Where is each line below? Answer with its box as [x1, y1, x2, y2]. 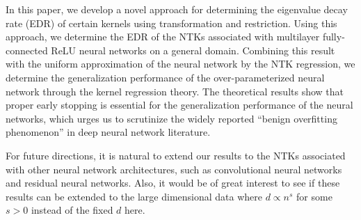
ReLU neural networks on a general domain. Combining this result [51, 42, 335, 57]
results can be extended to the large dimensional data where [6, 189, 262, 203]
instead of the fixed [31, 203, 113, 217]
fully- [322, 29, 345, 44]
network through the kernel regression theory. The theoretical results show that [6, 84, 344, 98]
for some [296, 189, 332, 203]
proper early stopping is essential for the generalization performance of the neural [6, 97, 353, 112]
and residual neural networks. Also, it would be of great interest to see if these [6, 175, 340, 190]
